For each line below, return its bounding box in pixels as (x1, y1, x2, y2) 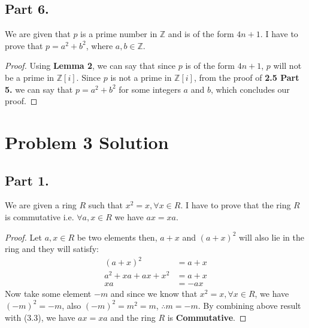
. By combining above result (198, 299, 301, 311)
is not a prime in (110, 71, 172, 83)
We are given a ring (5, 199, 77, 211)
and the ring (110, 311, 156, 323)
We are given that (5, 28, 71, 40)
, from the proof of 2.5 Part (193, 71, 299, 83)
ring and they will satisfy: (5, 242, 99, 255)
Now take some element (5, 287, 92, 300)
